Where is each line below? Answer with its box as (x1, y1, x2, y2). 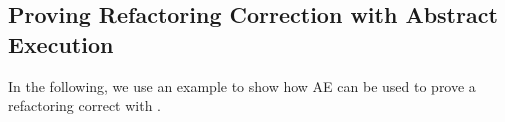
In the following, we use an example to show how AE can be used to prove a (8, 75, 476, 96)
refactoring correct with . (8, 95, 161, 116)
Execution (8, 28, 114, 59)
